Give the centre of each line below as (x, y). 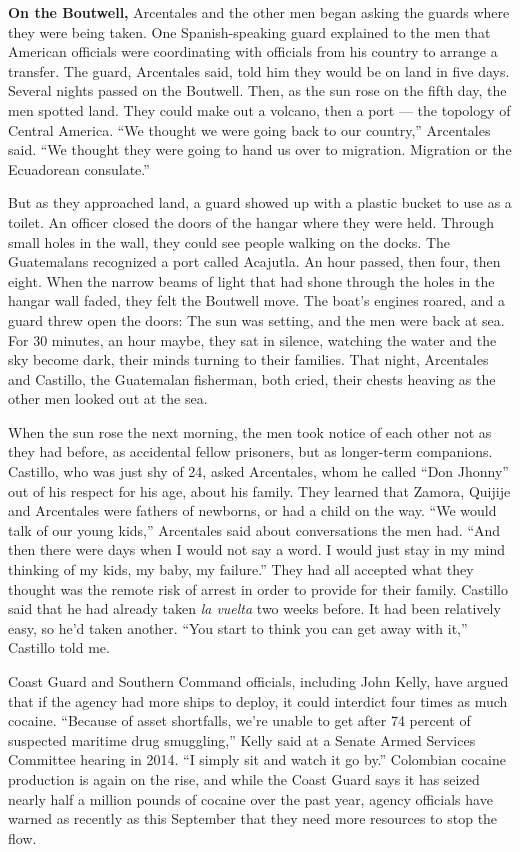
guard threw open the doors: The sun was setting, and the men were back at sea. (256, 319)
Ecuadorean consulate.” (79, 168)
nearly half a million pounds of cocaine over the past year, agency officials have (250, 798)
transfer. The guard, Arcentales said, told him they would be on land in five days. (259, 70)
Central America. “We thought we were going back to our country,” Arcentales (249, 129)
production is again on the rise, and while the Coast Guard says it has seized (244, 778)
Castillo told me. (59, 647)
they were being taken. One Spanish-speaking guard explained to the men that (249, 31)
